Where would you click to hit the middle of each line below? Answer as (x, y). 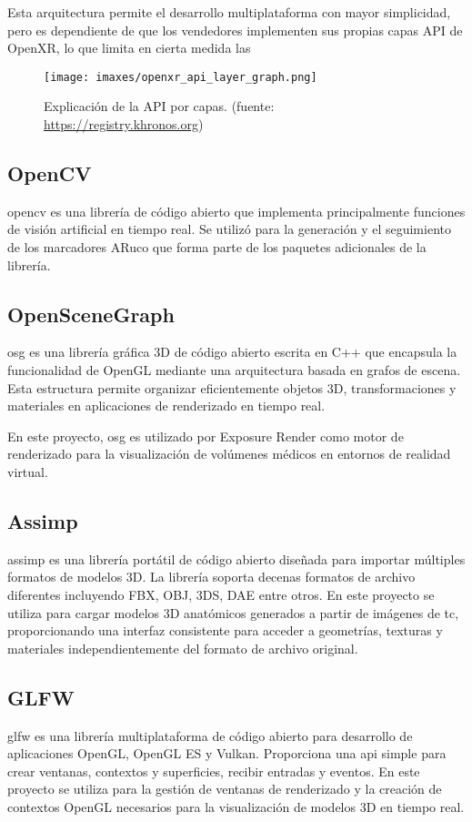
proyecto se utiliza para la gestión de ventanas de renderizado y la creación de (225, 789)
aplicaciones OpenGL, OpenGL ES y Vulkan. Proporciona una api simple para (227, 753)
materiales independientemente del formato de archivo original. (183, 648)
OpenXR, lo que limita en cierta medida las (129, 48)
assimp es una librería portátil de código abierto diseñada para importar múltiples (236, 558)
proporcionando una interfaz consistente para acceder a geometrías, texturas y (225, 630)
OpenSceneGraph (91, 314)
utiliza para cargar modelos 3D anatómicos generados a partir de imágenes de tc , (233, 612)
